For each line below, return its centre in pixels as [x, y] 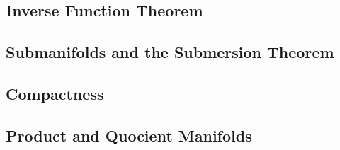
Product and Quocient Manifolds [129, 135]
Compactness [55, 93]
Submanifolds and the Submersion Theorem [170, 52]
